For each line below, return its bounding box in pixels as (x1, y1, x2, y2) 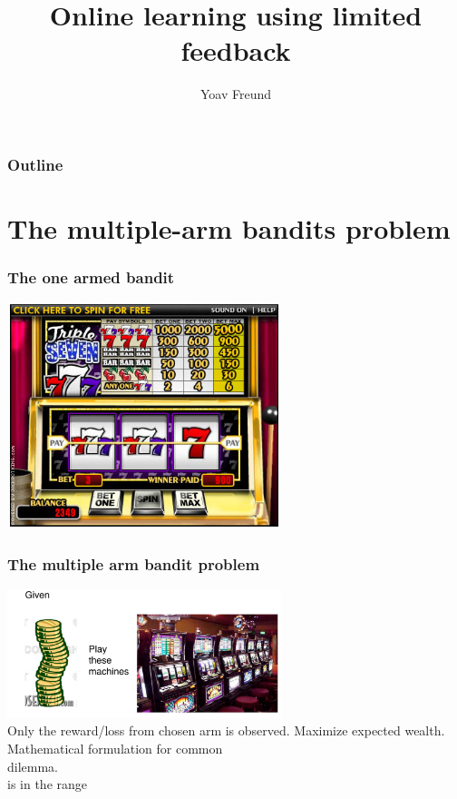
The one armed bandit (7, 266, 175, 289)
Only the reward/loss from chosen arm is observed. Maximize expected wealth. (7, 721, 445, 740)
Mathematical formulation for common (7, 739, 223, 757)
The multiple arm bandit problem (7, 552, 260, 575)
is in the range (7, 774, 88, 794)
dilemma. (7, 756, 58, 775)
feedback (180, 32, 291, 69)
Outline (7, 153, 63, 175)
